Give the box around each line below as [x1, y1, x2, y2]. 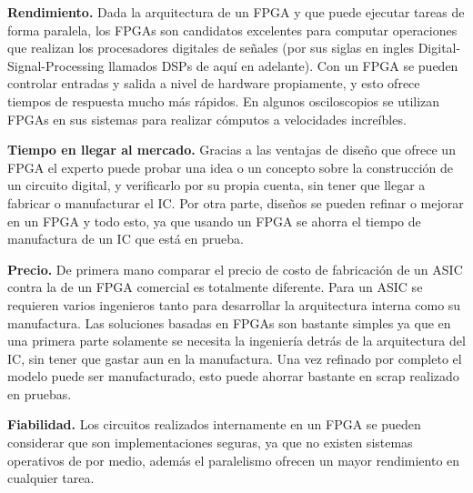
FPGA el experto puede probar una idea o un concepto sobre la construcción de [7, 157, 454, 176]
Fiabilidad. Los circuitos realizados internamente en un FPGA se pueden [7, 415, 421, 434]
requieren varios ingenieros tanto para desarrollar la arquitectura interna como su [7, 295, 461, 314]
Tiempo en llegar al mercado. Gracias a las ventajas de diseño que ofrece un [7, 140, 456, 159]
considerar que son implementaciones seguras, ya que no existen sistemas [7, 433, 413, 452]
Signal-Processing [7, 55, 105, 75]
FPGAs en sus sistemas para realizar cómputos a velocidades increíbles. [7, 109, 407, 128]
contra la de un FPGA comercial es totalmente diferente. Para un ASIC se [7, 277, 423, 297]
